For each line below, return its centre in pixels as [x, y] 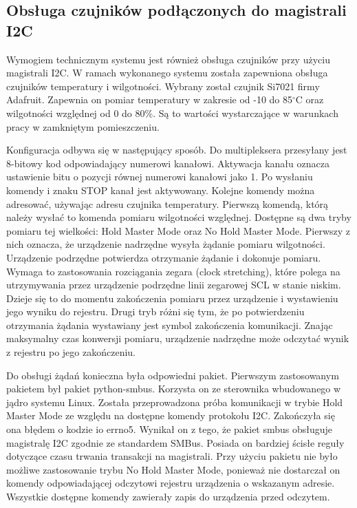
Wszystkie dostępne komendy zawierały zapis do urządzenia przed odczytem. [168, 496]
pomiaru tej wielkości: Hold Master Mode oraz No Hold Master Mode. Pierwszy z [178, 230]
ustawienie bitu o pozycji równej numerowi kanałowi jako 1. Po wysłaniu [160, 177]
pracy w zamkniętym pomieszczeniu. [83, 126]
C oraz [310, 99]
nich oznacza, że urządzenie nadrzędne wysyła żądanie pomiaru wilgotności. [166, 244]
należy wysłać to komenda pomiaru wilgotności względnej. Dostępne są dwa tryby [179, 217]
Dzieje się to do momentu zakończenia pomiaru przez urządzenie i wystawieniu [172, 298]
